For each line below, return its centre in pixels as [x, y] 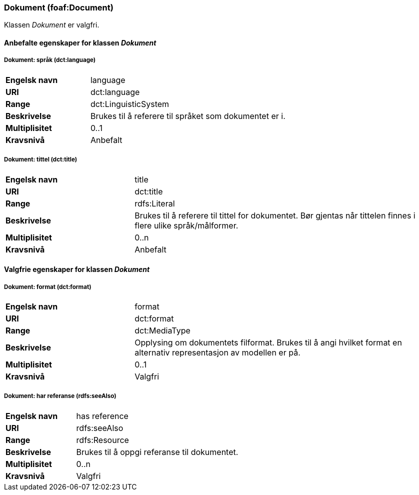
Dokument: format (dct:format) [48, 287]
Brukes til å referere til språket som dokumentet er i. [188, 116]
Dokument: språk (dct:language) [50, 60]
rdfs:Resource [102, 440]
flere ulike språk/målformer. [186, 225]
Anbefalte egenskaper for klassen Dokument [80, 42]
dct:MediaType [162, 330]
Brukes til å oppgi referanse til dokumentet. [157, 452]
